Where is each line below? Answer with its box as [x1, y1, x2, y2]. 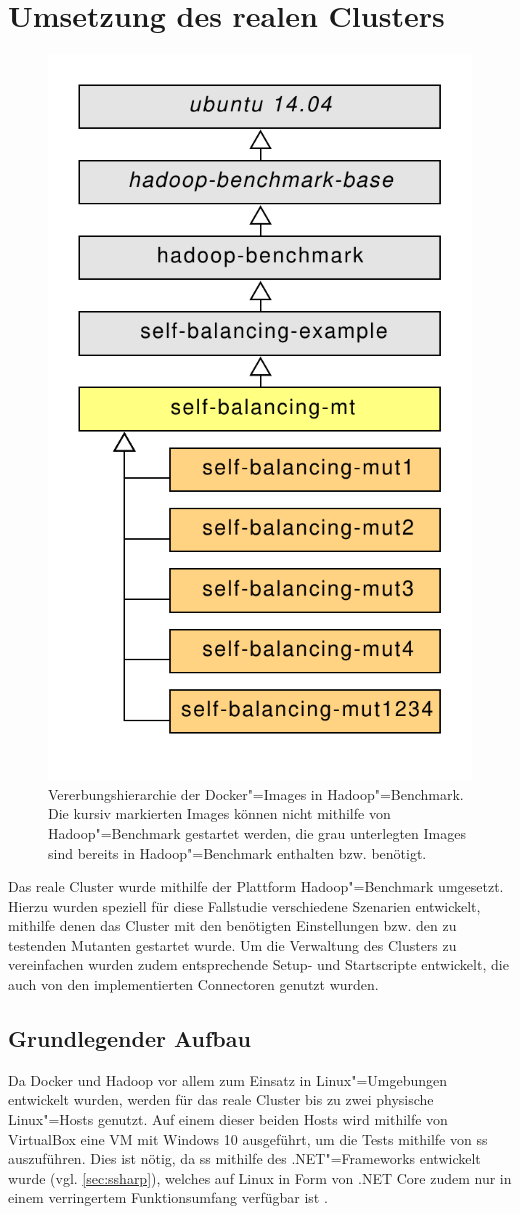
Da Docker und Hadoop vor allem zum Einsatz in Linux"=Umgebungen [8, 1069, 448, 1090]
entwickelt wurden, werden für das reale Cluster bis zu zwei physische [8, 1089, 434, 1110]
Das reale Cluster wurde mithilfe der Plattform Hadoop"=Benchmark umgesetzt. [8, 876, 504, 897]
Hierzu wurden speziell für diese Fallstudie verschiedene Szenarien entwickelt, [8, 895, 481, 916]
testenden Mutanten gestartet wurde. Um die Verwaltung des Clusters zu [8, 934, 457, 955]
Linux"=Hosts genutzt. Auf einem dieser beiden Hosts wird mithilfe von [8, 1109, 448, 1130]
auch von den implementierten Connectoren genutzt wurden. [8, 974, 379, 995]
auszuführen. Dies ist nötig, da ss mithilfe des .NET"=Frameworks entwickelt [8, 1148, 481, 1169]
